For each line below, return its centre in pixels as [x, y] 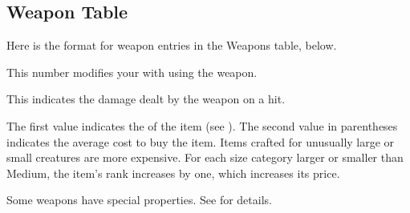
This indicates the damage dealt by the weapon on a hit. [146, 99]
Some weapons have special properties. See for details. [139, 200]
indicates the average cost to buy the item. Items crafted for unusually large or [201, 141]
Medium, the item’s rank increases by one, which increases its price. [173, 173]
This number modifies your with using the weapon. [132, 72]
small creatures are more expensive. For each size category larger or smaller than [205, 157]
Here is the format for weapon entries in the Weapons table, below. [172, 45]
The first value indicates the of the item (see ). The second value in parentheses [202, 125]
